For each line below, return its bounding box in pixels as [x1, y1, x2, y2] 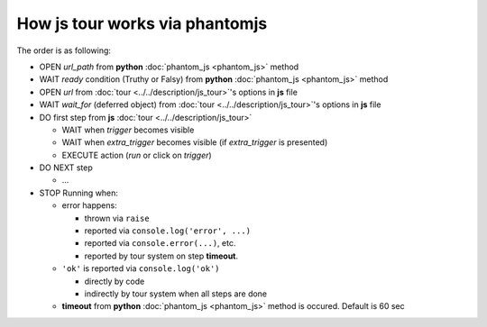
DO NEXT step [39, 162, 94, 173]
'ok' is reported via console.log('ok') [61, 263, 220, 274]
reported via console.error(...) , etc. [84, 238, 236, 249]
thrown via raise [84, 213, 150, 223]
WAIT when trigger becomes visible [61, 124, 195, 135]
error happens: [61, 200, 117, 211]
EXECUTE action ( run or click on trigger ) [61, 150, 212, 160]
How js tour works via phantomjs [16, 14, 268, 33]
